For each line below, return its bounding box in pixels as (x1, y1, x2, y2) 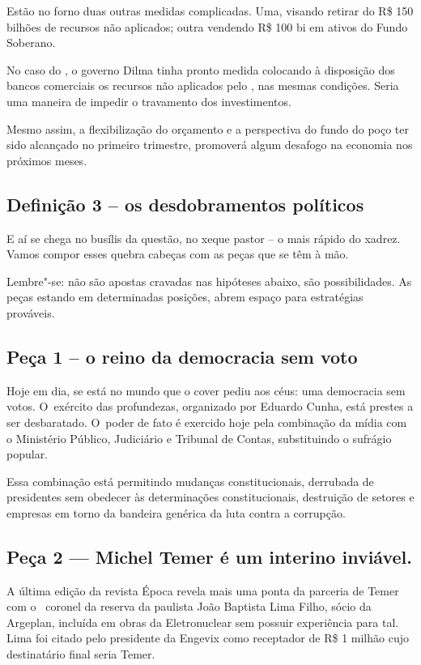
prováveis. (6, 304, 55, 321)
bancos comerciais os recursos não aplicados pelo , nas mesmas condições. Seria (6, 77, 399, 94)
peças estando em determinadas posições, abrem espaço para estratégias (6, 288, 364, 305)
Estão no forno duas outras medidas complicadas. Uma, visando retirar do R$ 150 (6, 2, 414, 19)
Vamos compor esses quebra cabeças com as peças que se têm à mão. (6, 245, 349, 262)
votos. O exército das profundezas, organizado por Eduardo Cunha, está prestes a (6, 398, 414, 415)
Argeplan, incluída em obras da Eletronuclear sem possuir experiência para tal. (6, 613, 399, 630)
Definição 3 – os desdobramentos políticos (6, 191, 364, 216)
